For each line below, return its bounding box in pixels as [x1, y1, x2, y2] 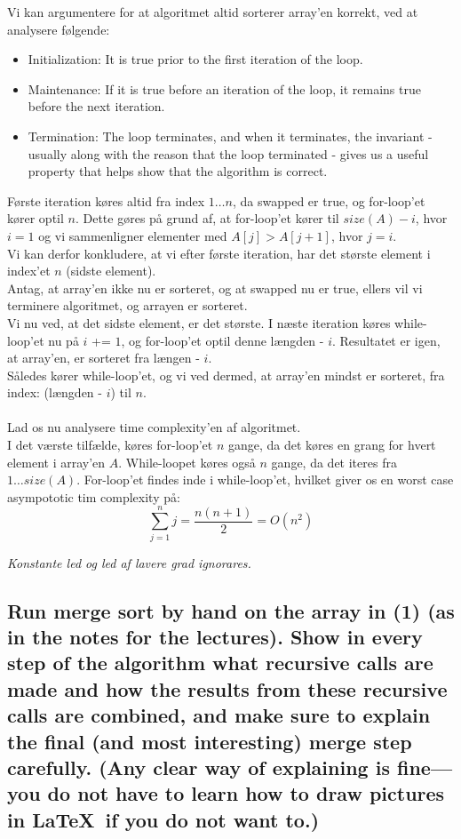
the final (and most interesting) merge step [7, 727, 412, 755]
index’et [7, 261, 51, 280]
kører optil [7, 209, 64, 228]
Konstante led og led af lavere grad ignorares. [7, 553, 251, 571]
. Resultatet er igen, [331, 331, 441, 349]
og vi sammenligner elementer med [38, 226, 227, 244]
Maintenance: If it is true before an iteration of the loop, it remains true [28, 79, 421, 98]
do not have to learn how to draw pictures [47, 779, 445, 807]
